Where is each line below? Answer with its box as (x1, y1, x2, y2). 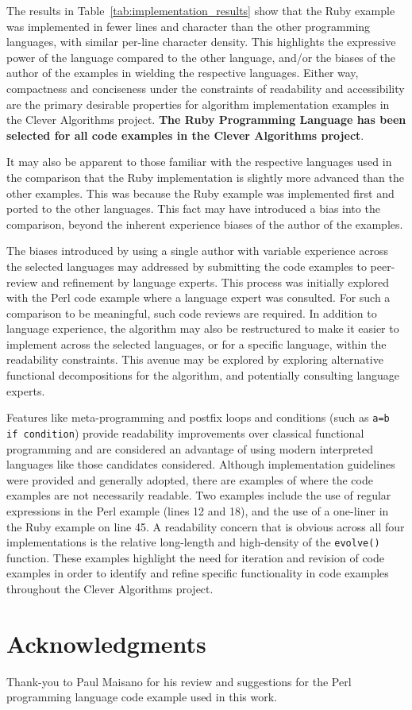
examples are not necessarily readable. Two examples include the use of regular (6, 487, 391, 504)
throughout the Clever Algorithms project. (6, 580, 214, 596)
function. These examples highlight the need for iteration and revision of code (6, 549, 384, 565)
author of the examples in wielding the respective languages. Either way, (6, 64, 359, 81)
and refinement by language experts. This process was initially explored (40, 273, 390, 290)
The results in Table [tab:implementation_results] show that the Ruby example (6, 2, 395, 18)
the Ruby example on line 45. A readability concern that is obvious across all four (6, 518, 405, 534)
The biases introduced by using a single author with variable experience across (6, 242, 388, 259)
